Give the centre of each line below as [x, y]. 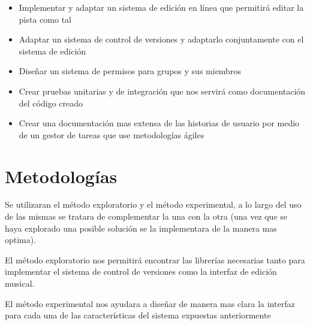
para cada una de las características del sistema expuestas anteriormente [138, 315]
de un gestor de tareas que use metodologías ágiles [112, 134]
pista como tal [45, 19]
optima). [21, 240]
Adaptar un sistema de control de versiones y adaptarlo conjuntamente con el [161, 39]
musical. [20, 283]
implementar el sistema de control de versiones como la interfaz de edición [141, 271]
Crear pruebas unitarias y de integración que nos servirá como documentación [162, 91]
